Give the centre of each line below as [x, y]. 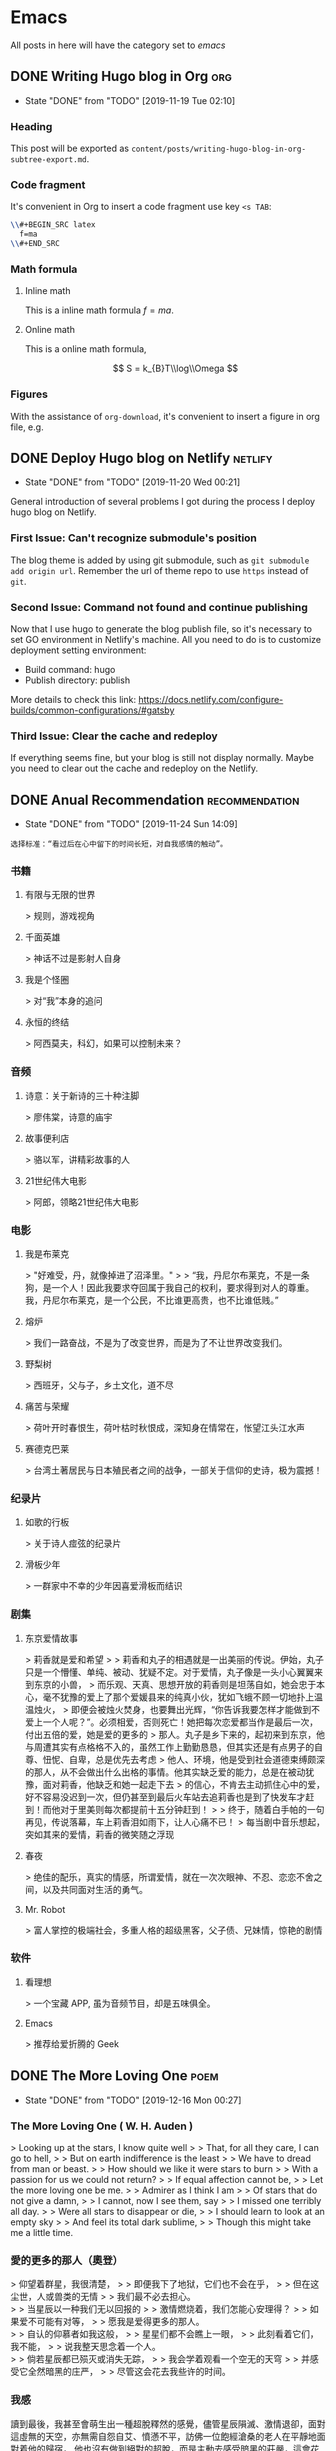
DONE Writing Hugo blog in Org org [121, 76]
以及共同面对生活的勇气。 [95, 1889]
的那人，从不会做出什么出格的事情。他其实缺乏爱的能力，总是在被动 [165, 1772]
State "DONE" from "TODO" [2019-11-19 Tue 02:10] [130, 100]
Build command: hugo [70, 669]
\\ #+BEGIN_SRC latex [53, 225]
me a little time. [42, 2232]
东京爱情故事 [51, 1638]
